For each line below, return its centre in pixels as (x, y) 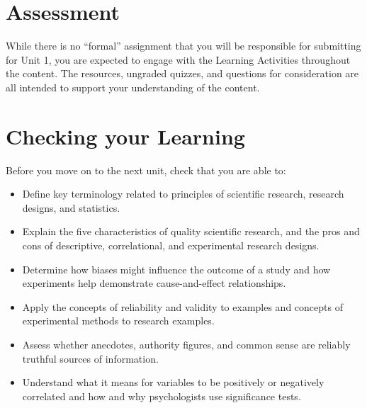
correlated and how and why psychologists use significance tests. (162, 396)
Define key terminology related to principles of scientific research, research (183, 194)
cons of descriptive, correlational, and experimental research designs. (171, 245)
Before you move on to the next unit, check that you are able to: (146, 170)
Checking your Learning (125, 136)
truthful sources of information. (90, 358)
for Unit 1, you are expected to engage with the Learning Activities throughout (178, 59)
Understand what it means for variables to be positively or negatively (173, 382)
